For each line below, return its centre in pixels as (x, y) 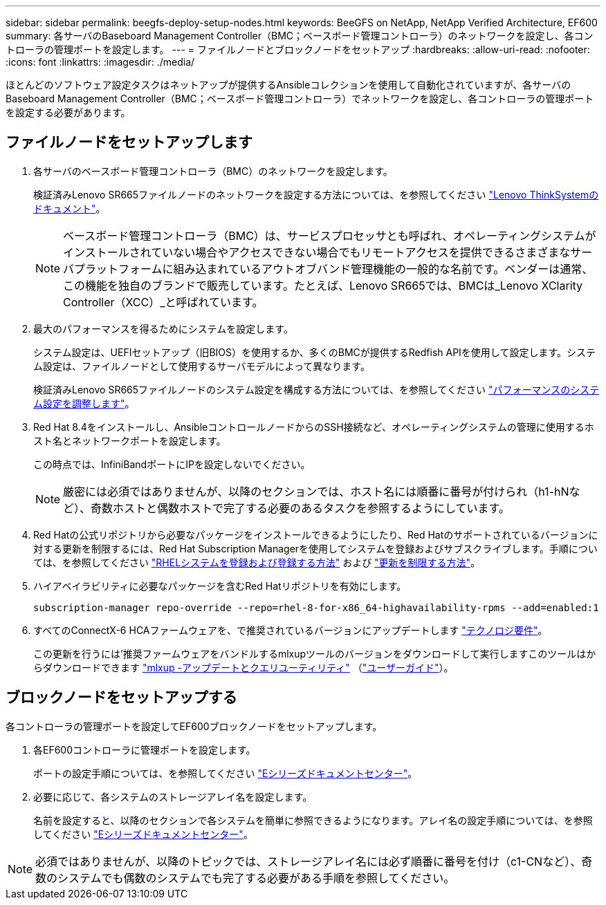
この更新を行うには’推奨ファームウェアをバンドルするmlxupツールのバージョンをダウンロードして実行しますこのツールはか (315, 653)
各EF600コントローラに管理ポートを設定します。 (145, 749)
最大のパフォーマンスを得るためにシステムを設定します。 (163, 328)
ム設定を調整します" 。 (84, 403)
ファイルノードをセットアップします (129, 142)
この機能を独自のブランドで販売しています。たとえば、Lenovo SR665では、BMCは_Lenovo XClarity (323, 285)
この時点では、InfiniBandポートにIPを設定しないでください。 (172, 464)
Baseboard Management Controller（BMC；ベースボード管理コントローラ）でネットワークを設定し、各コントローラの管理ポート (300, 99)
